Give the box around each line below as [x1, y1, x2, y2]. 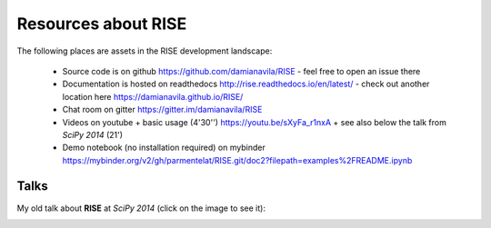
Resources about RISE [16, 14, 187, 34]
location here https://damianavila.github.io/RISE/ [62, 91, 244, 102]
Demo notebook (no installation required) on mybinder [62, 142, 266, 154]
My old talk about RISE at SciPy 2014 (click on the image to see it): [16, 203, 266, 213]
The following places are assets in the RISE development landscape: [16, 45, 273, 56]
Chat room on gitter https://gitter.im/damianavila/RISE [62, 104, 263, 115]
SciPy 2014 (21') [62, 129, 123, 140]
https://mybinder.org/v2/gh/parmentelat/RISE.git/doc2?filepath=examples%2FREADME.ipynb [62, 154, 413, 165]
